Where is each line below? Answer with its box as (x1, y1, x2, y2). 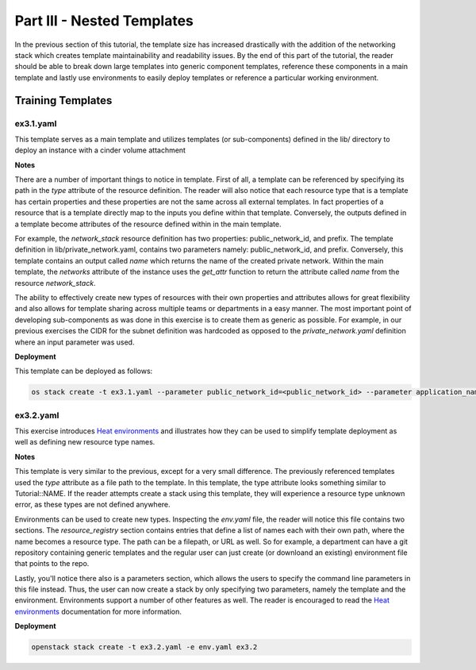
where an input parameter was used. (14, 337, 135, 347)
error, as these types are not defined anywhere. (14, 500, 171, 510)
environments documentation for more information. (14, 606, 182, 616)
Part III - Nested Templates (14, 12, 194, 29)
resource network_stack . (14, 278, 96, 287)
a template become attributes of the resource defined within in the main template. (14, 219, 282, 229)
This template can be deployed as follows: (14, 366, 153, 376)
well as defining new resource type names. (14, 437, 155, 447)
